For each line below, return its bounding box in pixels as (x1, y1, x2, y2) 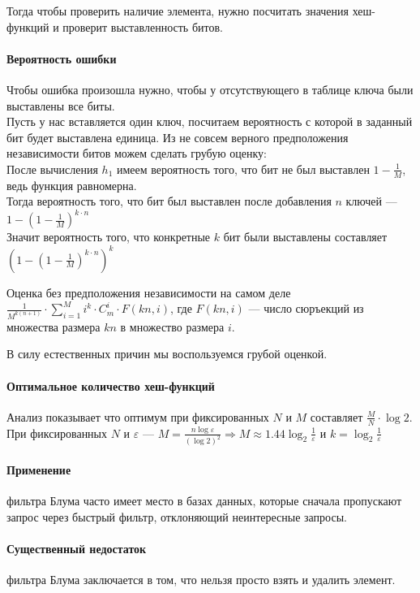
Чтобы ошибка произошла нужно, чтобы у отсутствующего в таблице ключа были (6, 80, 414, 97)
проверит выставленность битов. (62, 18, 223, 35)
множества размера (6, 318, 101, 335)
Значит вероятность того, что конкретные (6, 228, 211, 245)
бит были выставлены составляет (223, 228, 388, 245)
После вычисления (6, 160, 98, 177)
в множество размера (120, 318, 225, 335)
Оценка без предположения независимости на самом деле (6, 284, 291, 301)
